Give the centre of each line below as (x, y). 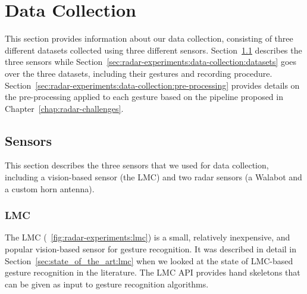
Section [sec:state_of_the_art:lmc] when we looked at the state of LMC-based (149, 260)
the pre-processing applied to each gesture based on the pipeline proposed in (144, 97)
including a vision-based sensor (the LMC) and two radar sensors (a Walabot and (153, 177)
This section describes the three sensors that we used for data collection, (137, 165)
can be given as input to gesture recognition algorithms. (107, 284)
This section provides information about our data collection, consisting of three (149, 38)
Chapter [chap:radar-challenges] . (64, 108)
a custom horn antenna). (50, 188)
